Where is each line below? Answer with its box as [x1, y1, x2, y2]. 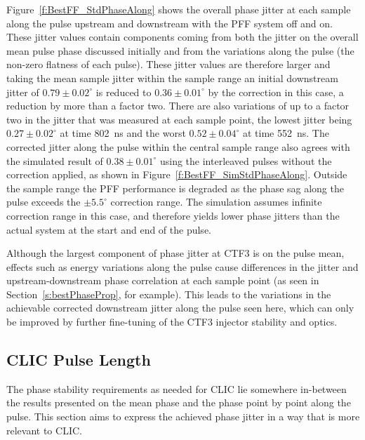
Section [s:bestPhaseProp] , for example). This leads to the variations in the [6, 286, 331, 301]
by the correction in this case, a [208, 84, 344, 99]
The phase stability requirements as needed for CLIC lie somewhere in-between [6, 381, 347, 396]
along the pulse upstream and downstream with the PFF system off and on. [6, 15, 333, 30]
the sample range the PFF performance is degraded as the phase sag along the [6, 180, 344, 195]
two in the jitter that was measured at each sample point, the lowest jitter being [6, 112, 352, 126]
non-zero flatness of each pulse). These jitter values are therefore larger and [6, 57, 331, 72]
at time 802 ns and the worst [60, 126, 186, 140]
